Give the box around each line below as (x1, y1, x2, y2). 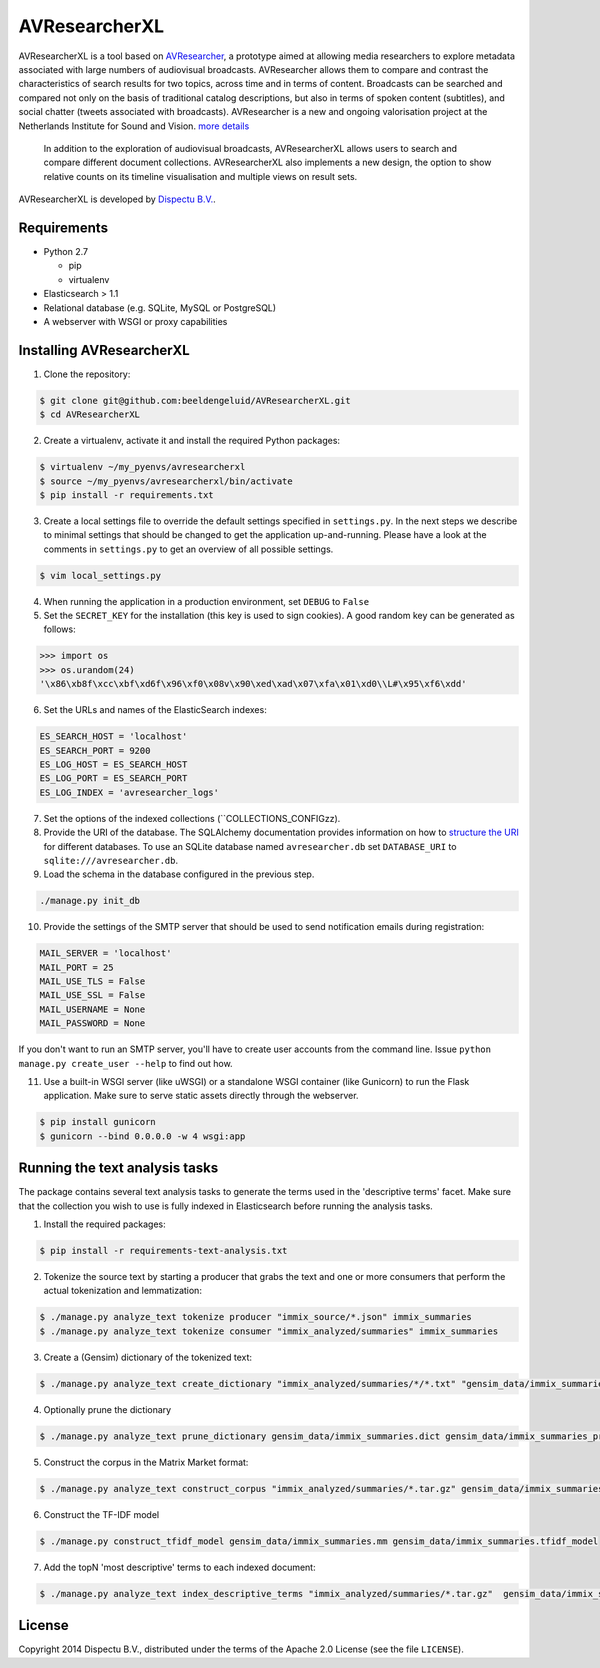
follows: (43, 623, 76, 635)
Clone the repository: (43, 368, 131, 380)
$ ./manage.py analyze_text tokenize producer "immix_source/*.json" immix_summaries (39, 1311, 472, 1323)
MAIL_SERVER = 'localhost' (39, 948, 172, 959)
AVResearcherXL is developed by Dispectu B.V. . (18, 193, 217, 205)
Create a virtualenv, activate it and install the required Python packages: (43, 435, 340, 447)
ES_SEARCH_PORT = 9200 (39, 745, 151, 756)
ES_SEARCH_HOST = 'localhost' (39, 731, 188, 742)
